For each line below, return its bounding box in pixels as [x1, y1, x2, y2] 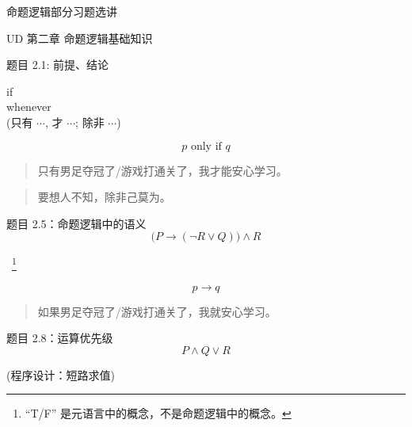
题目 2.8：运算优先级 [6, 330, 113, 346]
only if [190, 140, 222, 152]
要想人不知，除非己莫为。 [37, 189, 171, 205]
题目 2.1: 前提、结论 [6, 56, 109, 73]
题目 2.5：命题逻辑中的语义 [6, 215, 147, 231]
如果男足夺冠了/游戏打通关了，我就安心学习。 [37, 303, 277, 319]
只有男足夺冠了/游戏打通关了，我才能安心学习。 [37, 162, 288, 178]
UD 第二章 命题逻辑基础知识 [6, 29, 153, 46]
